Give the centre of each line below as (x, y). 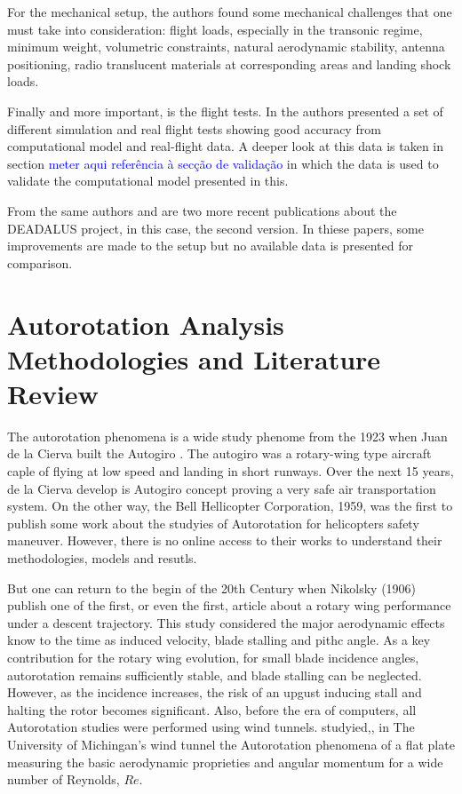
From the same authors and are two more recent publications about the (202, 210)
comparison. (40, 262)
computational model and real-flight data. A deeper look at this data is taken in (226, 146)
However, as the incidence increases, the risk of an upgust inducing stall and (215, 692)
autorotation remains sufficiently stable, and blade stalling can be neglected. (215, 675)
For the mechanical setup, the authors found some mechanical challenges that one (230, 12)
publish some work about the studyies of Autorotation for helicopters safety (213, 523)
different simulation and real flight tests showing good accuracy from (194, 128)
